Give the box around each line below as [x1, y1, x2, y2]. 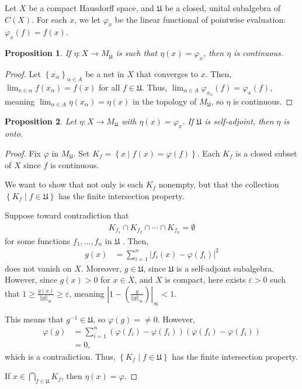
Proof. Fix [5, 147, 41, 159]
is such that [116, 47, 158, 59]
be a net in [85, 67, 124, 79]
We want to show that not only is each [5, 178, 143, 190]
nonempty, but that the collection [158, 178, 279, 190]
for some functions [5, 234, 71, 246]
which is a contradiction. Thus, [5, 350, 116, 362]
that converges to [136, 67, 199, 79]
